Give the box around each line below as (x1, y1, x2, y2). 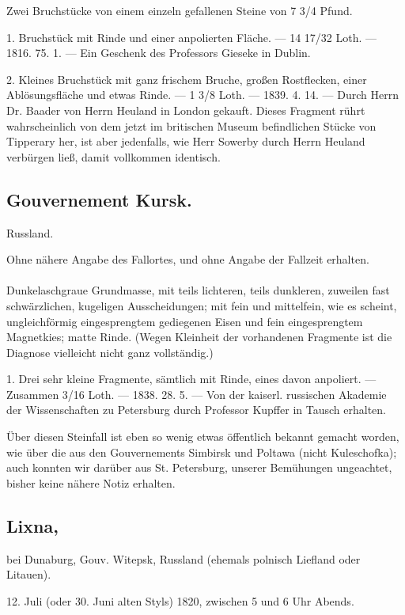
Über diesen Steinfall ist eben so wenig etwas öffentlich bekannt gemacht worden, (6, 428, 399, 445)
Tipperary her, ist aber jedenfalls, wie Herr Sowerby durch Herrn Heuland (6, 133, 365, 150)
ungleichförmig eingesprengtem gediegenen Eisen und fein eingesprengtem (6, 313, 363, 329)
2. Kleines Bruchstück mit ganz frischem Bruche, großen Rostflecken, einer (6, 70, 367, 87)
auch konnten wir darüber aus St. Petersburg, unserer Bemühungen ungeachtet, (6, 459, 392, 476)
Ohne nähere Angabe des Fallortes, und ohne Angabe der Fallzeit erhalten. (6, 251, 369, 268)
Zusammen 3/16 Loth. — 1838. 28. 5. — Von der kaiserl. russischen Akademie (6, 385, 387, 402)
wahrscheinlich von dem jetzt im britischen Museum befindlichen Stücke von (6, 117, 377, 134)
